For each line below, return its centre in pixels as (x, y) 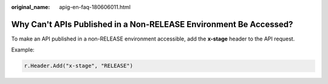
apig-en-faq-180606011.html (95, 7)
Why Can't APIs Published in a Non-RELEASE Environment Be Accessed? (152, 24)
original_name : (31, 7)
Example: (23, 50)
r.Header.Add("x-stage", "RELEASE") (79, 66)
